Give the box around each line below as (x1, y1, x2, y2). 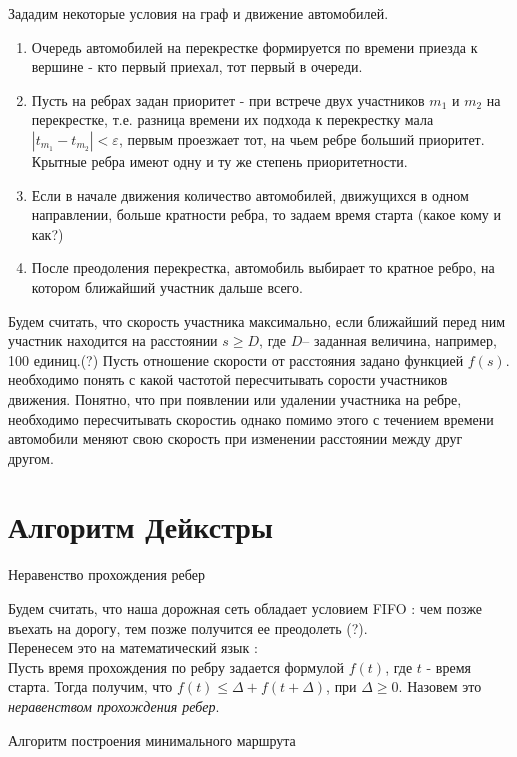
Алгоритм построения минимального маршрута (8, 734, 296, 749)
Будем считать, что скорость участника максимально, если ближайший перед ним (8, 310, 506, 331)
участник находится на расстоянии (8, 330, 218, 351)
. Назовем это (398, 676, 482, 697)
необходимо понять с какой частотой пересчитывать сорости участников (8, 369, 448, 390)
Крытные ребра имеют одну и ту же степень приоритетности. (31, 150, 408, 171)
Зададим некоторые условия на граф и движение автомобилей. (8, 3, 389, 23)
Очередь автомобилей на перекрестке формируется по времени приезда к (31, 36, 478, 57)
